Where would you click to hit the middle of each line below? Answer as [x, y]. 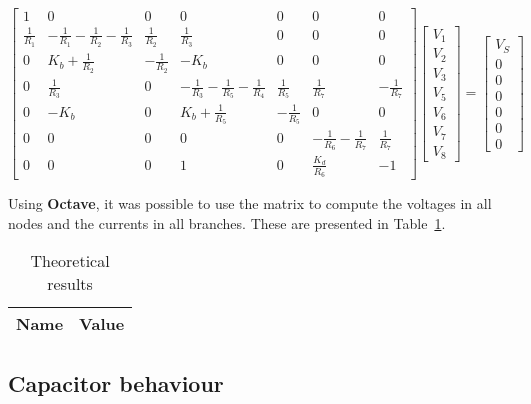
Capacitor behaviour [116, 382]
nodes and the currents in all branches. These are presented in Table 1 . [227, 222]
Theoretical [70, 261]
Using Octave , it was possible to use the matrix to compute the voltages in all [250, 202]
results [70, 284]
